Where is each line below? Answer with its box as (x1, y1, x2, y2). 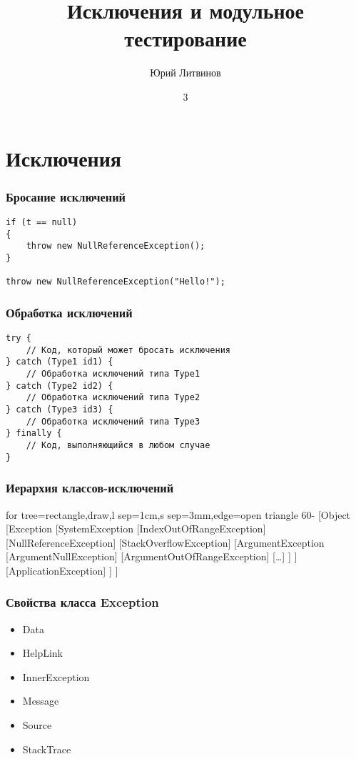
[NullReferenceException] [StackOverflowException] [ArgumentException (6, 535, 325, 550)
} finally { (6, 428, 62, 439)
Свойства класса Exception (6, 593, 159, 611)
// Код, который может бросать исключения (26, 344, 230, 355)
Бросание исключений (6, 187, 126, 205)
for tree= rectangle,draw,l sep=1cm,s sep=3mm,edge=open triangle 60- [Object (6, 507, 351, 522)
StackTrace (22, 741, 71, 756)
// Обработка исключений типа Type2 (26, 392, 200, 403)
